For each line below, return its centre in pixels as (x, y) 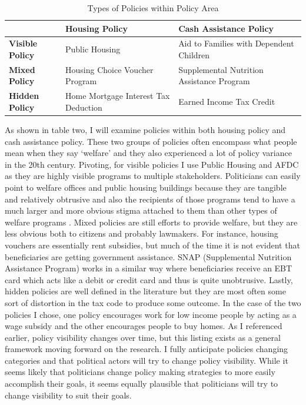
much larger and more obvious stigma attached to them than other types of (141, 210)
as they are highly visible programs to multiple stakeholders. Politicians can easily (153, 176)
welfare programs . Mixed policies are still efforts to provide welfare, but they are (151, 222)
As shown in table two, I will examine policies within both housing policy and (145, 130)
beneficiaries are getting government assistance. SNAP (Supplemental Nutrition (148, 256)
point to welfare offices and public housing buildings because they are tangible (146, 187)
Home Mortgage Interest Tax (118, 96)
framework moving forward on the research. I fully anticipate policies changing (147, 349)
